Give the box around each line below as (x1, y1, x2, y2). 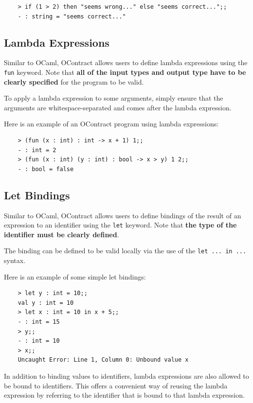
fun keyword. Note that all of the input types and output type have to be (4, 67, 246, 77)
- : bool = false (18, 165, 74, 173)
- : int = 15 (18, 318, 60, 326)
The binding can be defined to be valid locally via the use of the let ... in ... (4, 245, 247, 256)
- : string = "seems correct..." (18, 13, 126, 20)
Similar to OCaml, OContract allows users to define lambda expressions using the (4, 57, 248, 68)
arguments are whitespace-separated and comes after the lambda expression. (4, 102, 232, 112)
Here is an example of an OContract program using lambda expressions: (4, 119, 219, 129)
